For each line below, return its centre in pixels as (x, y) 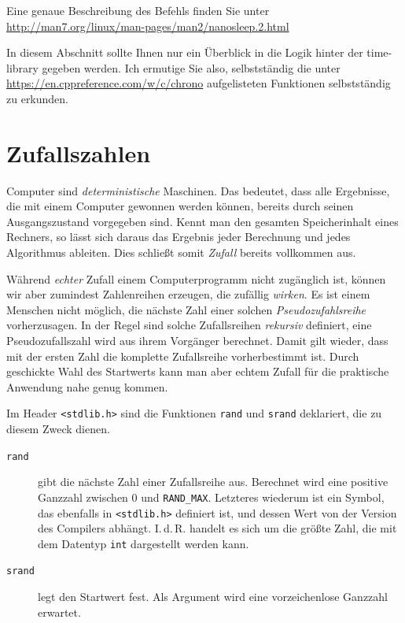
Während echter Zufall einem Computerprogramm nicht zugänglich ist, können (196, 278)
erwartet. (59, 612)
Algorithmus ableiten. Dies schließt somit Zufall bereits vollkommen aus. (181, 252)
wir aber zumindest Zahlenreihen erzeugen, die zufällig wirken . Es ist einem (188, 294)
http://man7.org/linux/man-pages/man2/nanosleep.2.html (148, 26)
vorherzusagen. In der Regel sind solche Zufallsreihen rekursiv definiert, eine (189, 325)
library (22, 67)
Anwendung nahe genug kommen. (87, 386)
